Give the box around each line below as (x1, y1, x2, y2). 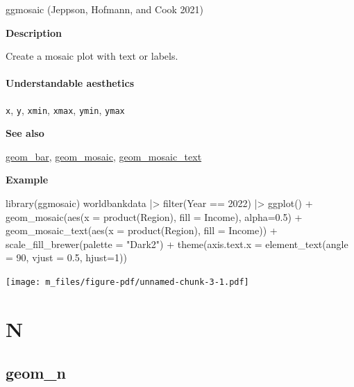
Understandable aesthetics (6, 76, 134, 90)
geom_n (6, 362, 67, 384)
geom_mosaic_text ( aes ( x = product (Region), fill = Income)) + (6, 223, 278, 238)
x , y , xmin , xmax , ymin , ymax (6, 102, 125, 117)
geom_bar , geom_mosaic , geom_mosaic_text (6, 149, 202, 163)
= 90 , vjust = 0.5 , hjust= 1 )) (6, 250, 127, 265)
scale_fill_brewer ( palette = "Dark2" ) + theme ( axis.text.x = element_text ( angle (6, 236, 348, 251)
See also (6, 126, 44, 140)
